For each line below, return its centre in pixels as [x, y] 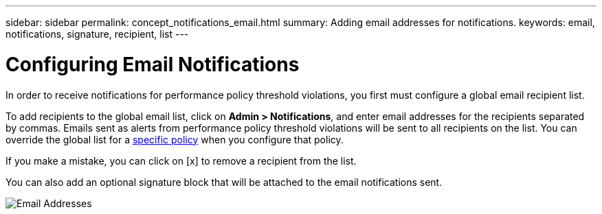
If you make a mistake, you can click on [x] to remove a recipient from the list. [181, 160]
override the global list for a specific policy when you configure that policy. [175, 139]
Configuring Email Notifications [153, 64]
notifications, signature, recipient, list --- [97, 34]
